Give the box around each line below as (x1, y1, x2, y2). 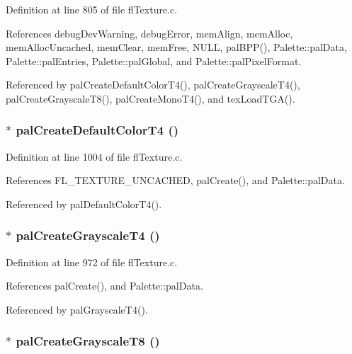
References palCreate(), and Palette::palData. (6, 278, 203, 293)
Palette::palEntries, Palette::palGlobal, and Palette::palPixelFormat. (6, 53, 302, 68)
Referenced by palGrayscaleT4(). (6, 302, 148, 316)
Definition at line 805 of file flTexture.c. (6, 2, 178, 16)
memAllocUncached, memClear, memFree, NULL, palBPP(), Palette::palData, (6, 40, 347, 55)
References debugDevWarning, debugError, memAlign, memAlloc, (6, 25, 293, 40)
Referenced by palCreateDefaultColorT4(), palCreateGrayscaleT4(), (6, 77, 300, 92)
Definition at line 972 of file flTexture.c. (6, 254, 178, 269)
